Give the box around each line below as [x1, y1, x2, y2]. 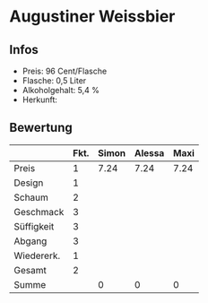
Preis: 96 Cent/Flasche [22, 65, 108, 76]
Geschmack [13, 205, 65, 218]
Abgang [13, 235, 48, 247]
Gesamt [13, 264, 47, 276]
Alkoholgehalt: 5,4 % [22, 85, 100, 95]
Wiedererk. [13, 249, 61, 262]
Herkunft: [22, 94, 58, 105]
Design [13, 177, 44, 189]
